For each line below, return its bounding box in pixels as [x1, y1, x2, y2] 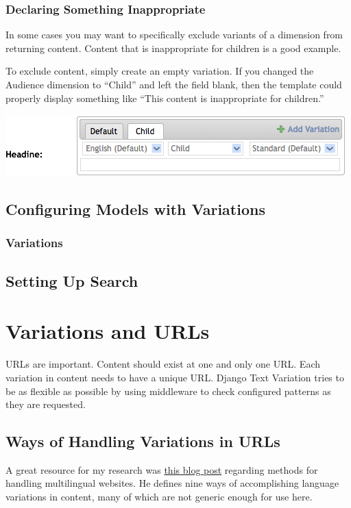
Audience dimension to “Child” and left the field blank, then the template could [5, 77, 342, 91]
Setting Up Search [5, 270, 138, 291]
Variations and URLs [5, 317, 210, 345]
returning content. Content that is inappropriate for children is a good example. [5, 40, 341, 55]
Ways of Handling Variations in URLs [5, 431, 280, 452]
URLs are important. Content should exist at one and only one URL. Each [5, 357, 321, 371]
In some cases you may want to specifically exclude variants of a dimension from [5, 27, 343, 42]
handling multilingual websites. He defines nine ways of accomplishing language [5, 476, 339, 490]
